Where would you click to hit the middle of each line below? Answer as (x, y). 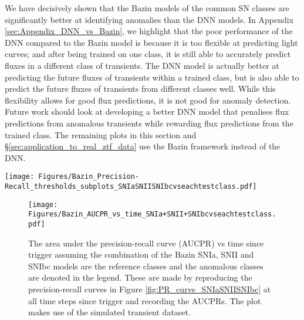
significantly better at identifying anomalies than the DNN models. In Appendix (149, 19)
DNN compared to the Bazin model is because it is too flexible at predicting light (151, 42)
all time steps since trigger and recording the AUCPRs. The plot (145, 300)
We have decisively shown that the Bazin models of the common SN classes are (147, 8)
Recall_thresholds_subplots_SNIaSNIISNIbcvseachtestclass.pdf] (131, 186)
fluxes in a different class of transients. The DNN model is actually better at (142, 65)
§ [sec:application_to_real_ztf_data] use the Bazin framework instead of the (143, 146)
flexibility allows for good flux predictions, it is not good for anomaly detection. (148, 100)
